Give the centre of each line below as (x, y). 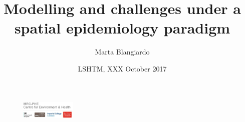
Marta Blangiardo (122, 52)
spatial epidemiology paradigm (122, 28)
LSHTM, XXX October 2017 (122, 68)
